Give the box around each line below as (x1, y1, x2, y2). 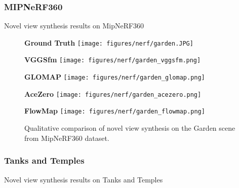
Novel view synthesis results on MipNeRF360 (4, 20, 144, 31)
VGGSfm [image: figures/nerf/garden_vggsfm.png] (24, 54, 201, 65)
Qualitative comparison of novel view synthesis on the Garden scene (24, 123, 235, 133)
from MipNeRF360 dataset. (24, 132, 109, 143)
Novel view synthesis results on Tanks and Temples (4, 174, 163, 184)
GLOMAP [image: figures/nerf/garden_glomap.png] (24, 71, 205, 82)
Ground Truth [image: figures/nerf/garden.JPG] (24, 37, 193, 48)
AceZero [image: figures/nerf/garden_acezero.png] (24, 88, 202, 99)
